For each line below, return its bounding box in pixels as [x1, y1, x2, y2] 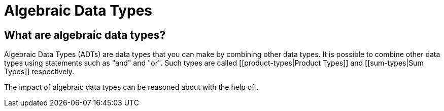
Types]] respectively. [4, 67, 75, 76]
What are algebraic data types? [4, 28, 166, 41]
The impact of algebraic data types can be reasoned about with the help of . [4, 83, 259, 92]
